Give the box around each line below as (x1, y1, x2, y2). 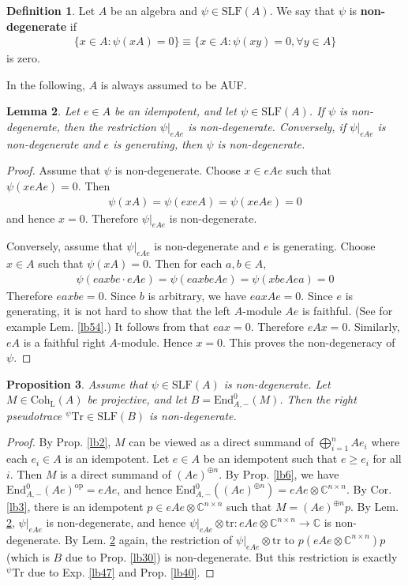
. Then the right (279, 391, 357, 408)
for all (372, 450, 402, 467)
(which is (6, 548, 50, 565)
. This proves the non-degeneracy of (223, 333, 395, 350)
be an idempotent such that (203, 450, 338, 467)
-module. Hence (117, 333, 193, 350)
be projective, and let (87, 391, 187, 408)
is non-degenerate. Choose (114, 162, 241, 178)
